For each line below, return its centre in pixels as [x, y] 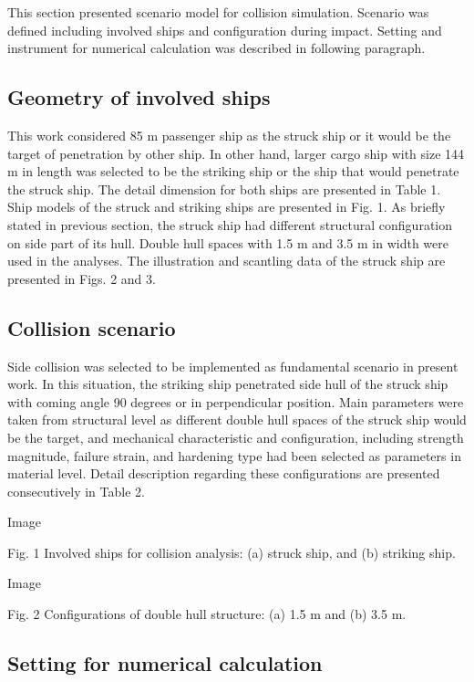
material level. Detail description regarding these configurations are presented [224, 473]
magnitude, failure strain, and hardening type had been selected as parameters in [234, 455]
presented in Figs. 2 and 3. [82, 278]
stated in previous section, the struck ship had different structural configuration [230, 224]
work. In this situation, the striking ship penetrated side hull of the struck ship [228, 384]
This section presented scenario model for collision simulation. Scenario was [218, 12]
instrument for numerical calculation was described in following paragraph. [216, 48]
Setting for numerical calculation [165, 663]
